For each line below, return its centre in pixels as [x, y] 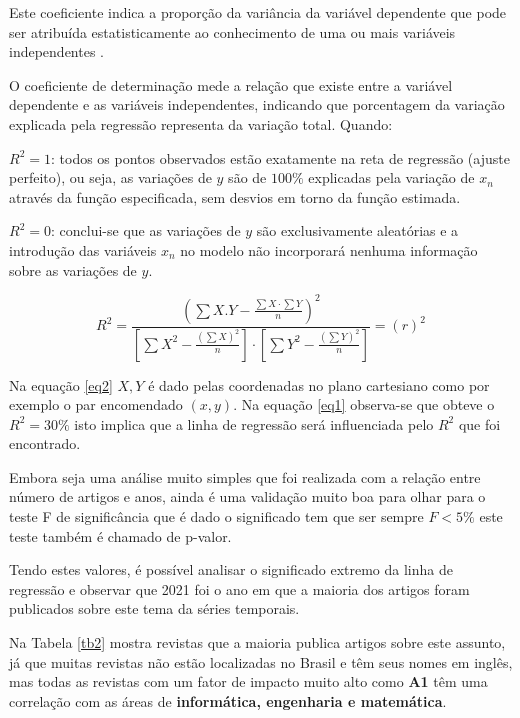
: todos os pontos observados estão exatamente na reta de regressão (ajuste [280, 157]
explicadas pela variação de [391, 177]
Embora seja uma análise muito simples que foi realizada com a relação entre [245, 476]
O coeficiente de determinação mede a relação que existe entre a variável [231, 84]
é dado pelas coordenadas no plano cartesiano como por [319, 384]
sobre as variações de [73, 269]
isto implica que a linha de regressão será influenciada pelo [254, 423]
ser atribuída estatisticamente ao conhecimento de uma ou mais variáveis [232, 31]
